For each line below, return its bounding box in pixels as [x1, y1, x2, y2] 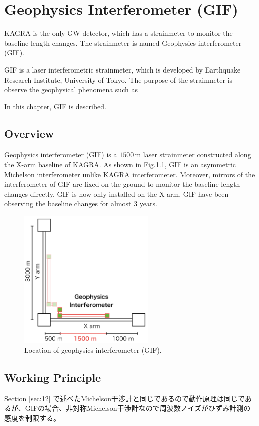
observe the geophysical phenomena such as [4, 84, 138, 95]
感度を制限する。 [4, 412, 60, 423]
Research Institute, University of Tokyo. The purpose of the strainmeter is [4, 74, 233, 85]
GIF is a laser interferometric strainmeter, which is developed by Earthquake [4, 64, 241, 75]
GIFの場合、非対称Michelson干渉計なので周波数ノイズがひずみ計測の [25, 403, 251, 413]
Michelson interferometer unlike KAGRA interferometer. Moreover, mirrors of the [4, 169, 255, 179]
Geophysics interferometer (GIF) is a [4, 149, 117, 160]
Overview [4, 125, 54, 141]
